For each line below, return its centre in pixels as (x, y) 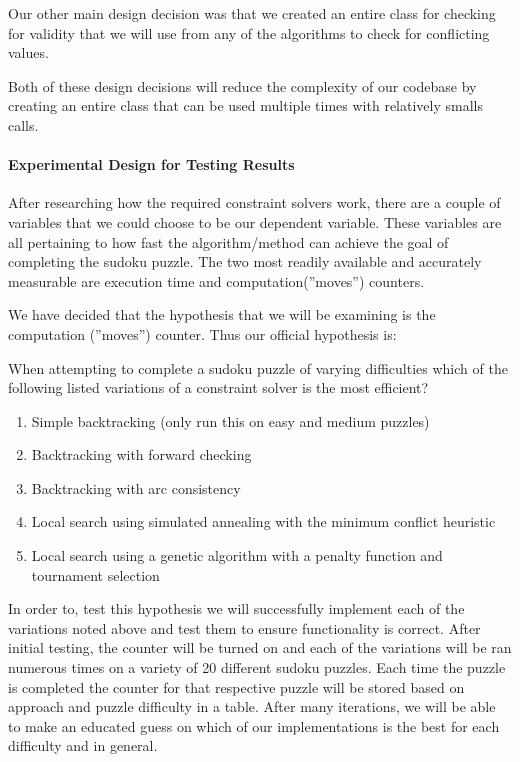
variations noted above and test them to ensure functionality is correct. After (244, 627)
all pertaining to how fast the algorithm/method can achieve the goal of (228, 241)
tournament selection (95, 574)
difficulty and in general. (83, 745)
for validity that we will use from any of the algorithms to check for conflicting (249, 32)
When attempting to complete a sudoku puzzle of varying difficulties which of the (258, 367)
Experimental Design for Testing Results (151, 164)
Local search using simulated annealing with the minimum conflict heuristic (263, 521)
